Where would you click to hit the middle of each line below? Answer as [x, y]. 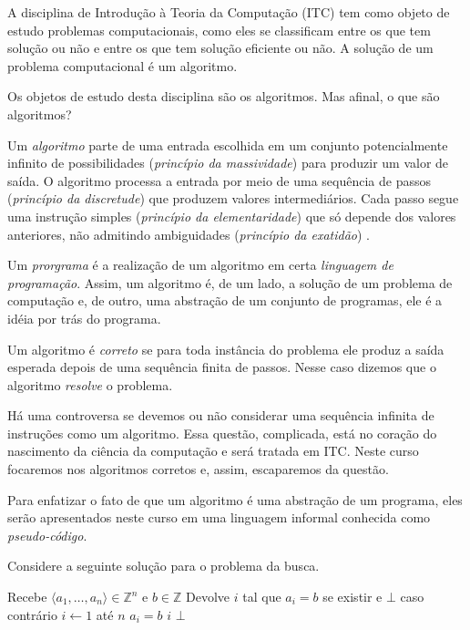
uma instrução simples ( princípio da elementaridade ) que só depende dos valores [232, 216]
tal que [262, 597]
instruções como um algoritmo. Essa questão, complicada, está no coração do [222, 433]
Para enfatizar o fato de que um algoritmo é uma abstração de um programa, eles [235, 499]
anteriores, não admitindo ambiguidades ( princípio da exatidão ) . [189, 234]
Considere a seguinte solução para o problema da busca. [163, 566]
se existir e [352, 597]
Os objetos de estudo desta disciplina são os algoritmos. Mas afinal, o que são [224, 96]
